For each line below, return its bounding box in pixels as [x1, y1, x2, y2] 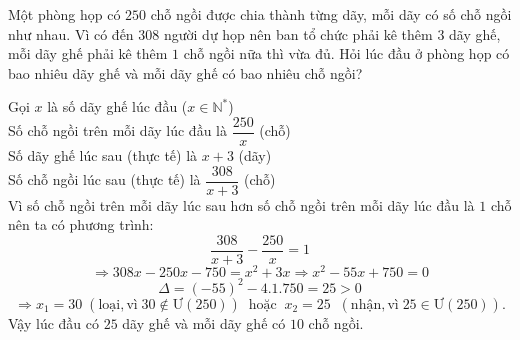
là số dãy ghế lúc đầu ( [47, 96, 188, 117]
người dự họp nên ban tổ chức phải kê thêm [163, 23, 433, 44]
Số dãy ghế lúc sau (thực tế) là [8, 145, 198, 166]
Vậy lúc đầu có [8, 312, 99, 333]
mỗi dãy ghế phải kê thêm [8, 43, 168, 64]
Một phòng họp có [8, 4, 121, 24]
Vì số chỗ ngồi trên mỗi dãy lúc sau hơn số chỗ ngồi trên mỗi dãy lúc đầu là [8, 194, 475, 215]
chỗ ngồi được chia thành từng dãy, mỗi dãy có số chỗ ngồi [150, 4, 512, 24]
